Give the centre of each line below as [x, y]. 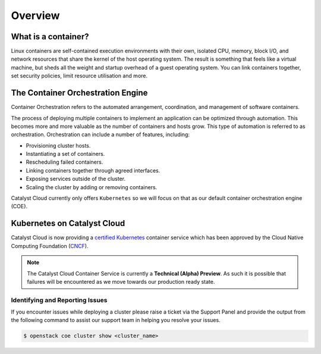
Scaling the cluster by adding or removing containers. [92, 187]
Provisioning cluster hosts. [58, 145]
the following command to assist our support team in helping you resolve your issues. [116, 320]
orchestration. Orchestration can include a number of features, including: [100, 134]
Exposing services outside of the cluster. [76, 179]
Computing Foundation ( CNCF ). [50, 246]
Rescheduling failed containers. [64, 162]
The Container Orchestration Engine [79, 93]
